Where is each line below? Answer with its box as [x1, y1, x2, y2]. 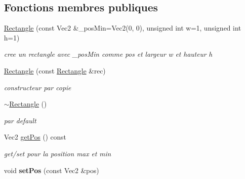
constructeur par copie [4, 82, 71, 92]
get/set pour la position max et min [4, 148, 111, 158]
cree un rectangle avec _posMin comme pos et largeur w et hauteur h [4, 49, 212, 59]
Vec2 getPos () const [4, 132, 66, 142]
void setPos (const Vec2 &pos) [4, 165, 99, 175]
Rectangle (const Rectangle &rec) [4, 65, 106, 75]
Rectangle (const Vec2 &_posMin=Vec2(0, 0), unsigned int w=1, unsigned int [4, 23, 242, 33]
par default [4, 115, 37, 125]
